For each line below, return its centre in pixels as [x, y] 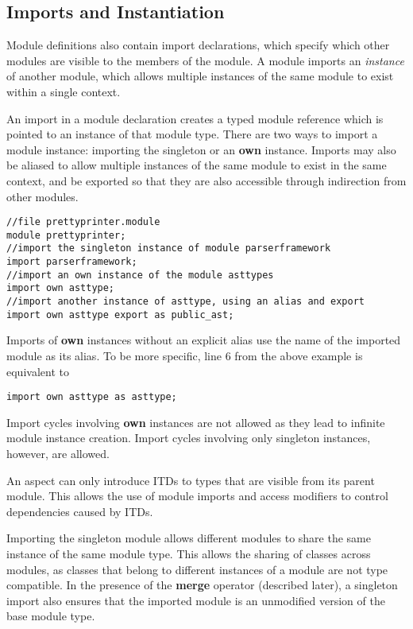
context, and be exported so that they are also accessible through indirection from [206, 180]
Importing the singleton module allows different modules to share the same [189, 538]
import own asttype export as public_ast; [120, 314]
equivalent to [38, 371]
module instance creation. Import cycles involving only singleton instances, [189, 438]
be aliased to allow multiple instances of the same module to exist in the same [197, 165]
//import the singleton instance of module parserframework [169, 248]
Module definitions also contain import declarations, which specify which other [198, 45]
